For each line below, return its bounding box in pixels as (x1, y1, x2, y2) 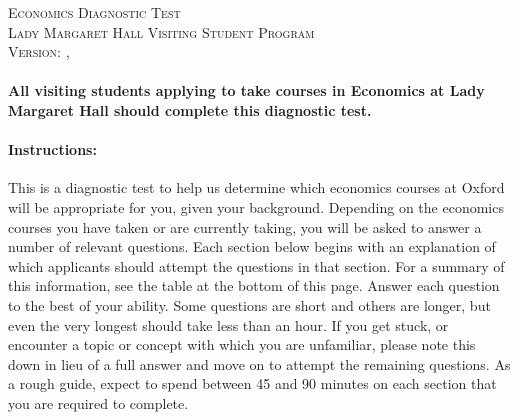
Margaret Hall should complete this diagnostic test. (8, 99, 372, 120)
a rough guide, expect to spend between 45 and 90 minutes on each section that (8, 373, 497, 394)
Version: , (8, 41, 70, 62)
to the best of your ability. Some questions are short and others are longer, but (8, 294, 491, 315)
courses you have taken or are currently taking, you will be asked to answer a (8, 216, 482, 237)
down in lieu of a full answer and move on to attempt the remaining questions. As (8, 353, 511, 374)
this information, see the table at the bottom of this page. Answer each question (8, 275, 500, 296)
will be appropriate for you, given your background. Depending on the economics (8, 196, 504, 217)
